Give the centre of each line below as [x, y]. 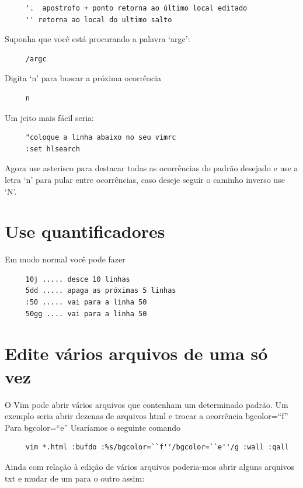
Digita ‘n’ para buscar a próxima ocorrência [83, 78]
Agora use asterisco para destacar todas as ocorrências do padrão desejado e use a [151, 168]
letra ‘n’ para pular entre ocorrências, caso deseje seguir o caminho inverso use [145, 179]
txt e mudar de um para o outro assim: [75, 478]
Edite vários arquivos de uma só [136, 353]
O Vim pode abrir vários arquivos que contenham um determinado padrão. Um [147, 404]
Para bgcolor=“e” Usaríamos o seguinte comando [93, 427]
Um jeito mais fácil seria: [50, 117]
